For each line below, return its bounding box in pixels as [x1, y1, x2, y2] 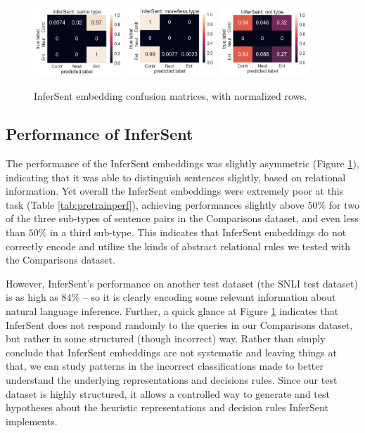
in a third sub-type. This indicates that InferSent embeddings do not [50, 225, 347, 240]
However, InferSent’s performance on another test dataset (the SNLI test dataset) [6, 276, 358, 290]
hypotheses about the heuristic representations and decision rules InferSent [6, 400, 328, 415]
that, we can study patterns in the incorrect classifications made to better [6, 358, 324, 373]
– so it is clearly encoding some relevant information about [82, 290, 336, 304]
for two [328, 197, 359, 212]
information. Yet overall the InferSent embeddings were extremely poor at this [6, 183, 344, 198]
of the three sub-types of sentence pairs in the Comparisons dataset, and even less [6, 211, 359, 226]
